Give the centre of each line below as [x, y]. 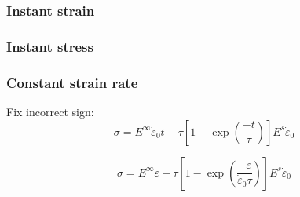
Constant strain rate [72, 82]
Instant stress [50, 46]
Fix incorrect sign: [50, 111]
